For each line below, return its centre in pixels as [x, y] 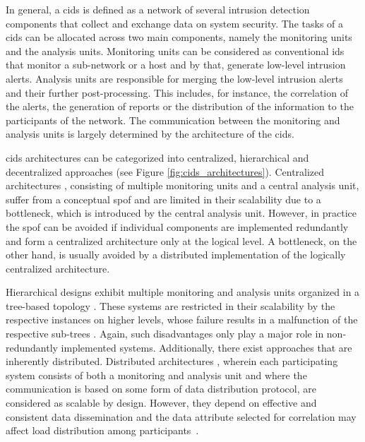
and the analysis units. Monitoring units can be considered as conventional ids [175, 50]
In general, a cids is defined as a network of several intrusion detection [158, 9]
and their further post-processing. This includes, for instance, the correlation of [177, 92]
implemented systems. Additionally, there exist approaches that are [207, 347]
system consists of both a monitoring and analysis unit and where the [156, 375]
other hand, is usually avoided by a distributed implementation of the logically [176, 255]
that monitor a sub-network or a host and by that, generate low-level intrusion [176, 65]
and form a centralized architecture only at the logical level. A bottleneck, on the [181, 240]
